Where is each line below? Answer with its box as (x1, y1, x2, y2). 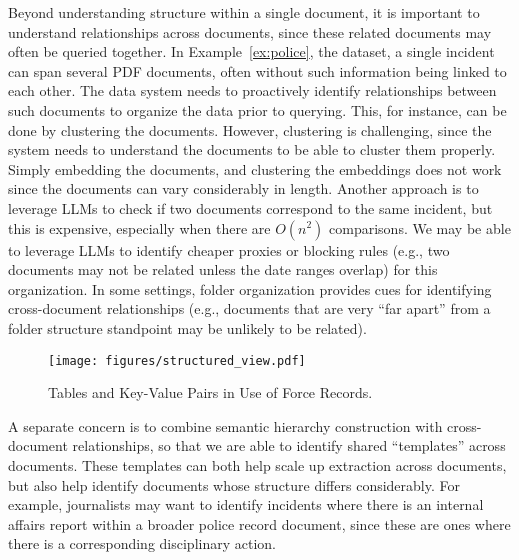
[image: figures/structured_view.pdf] (48, 353, 306, 368)
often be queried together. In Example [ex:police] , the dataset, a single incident (8, 41, 495, 62)
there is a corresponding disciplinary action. (8, 533, 276, 554)
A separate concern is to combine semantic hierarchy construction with (8, 415, 443, 436)
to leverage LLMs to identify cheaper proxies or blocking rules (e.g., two (8, 239, 450, 260)
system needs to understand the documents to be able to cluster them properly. (8, 139, 496, 160)
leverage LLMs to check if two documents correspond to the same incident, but (8, 197, 493, 218)
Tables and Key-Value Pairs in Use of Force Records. (48, 382, 373, 403)
